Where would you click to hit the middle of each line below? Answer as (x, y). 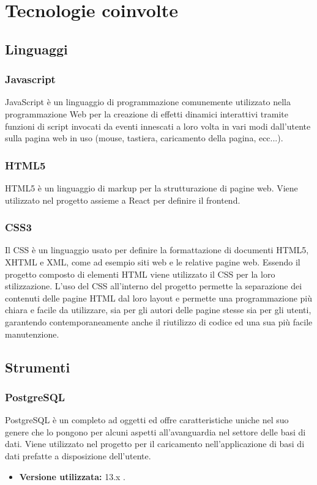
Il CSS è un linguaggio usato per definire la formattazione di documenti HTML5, (157, 250)
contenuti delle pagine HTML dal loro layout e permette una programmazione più (159, 298)
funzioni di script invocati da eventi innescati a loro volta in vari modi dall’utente (158, 126)
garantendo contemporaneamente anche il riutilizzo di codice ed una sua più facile (159, 321)
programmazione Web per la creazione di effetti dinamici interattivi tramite (147, 113)
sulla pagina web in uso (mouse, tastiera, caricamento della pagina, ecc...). (144, 138)
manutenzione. (32, 334)
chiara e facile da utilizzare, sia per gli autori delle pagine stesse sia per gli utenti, (158, 310)
